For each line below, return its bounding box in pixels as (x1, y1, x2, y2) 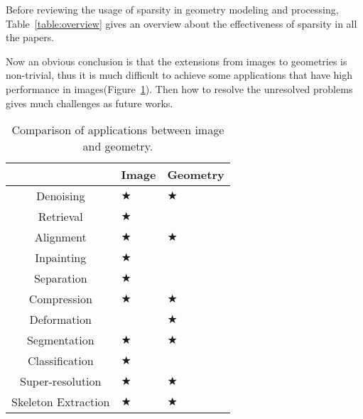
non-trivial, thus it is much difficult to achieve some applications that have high (6, 67, 353, 82)
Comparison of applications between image (11, 121, 224, 138)
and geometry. (82, 138, 153, 155)
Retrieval (38, 208, 83, 225)
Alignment (34, 229, 87, 246)
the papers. (6, 30, 55, 45)
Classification (27, 352, 94, 369)
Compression (28, 290, 92, 308)
